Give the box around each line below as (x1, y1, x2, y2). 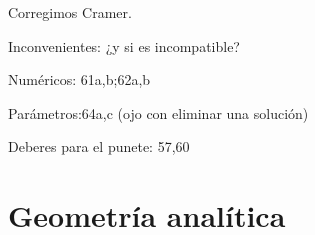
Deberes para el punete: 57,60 (8, 136, 190, 157)
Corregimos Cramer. (8, 2, 132, 22)
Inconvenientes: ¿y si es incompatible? (8, 35, 240, 56)
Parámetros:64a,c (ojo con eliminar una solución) (8, 102, 309, 123)
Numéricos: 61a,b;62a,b (8, 69, 151, 90)
